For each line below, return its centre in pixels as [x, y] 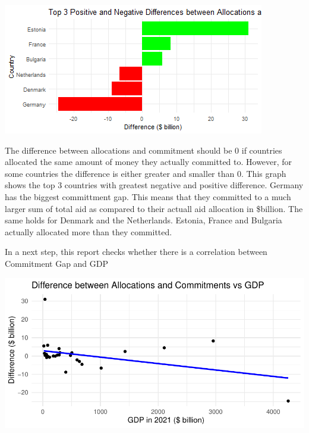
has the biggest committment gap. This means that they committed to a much [148, 196]
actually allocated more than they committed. [89, 231]
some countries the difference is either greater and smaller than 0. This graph [146, 173]
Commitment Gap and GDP [57, 263]
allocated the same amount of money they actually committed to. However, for [149, 162]
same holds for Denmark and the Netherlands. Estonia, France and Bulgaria [144, 220]
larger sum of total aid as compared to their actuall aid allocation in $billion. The [154, 208]
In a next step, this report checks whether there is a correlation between [136, 252]
